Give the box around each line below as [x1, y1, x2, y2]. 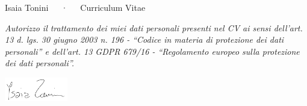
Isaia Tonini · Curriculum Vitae [5, 1, 146, 13]
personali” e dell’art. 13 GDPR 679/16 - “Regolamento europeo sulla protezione [5, 45, 300, 57]
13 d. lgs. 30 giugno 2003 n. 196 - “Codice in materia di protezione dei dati [5, 33, 284, 46]
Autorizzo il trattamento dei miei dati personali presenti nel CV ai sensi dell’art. [5, 21, 303, 34]
